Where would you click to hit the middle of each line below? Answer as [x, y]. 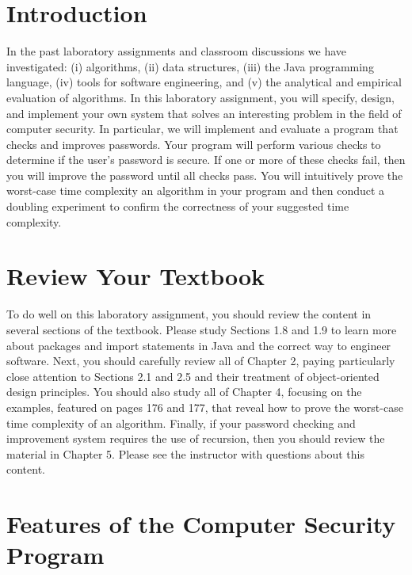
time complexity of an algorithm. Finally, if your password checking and [181, 423]
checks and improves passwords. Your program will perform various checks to [194, 144]
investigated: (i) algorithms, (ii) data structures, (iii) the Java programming [190, 66]
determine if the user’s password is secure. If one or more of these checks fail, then [206, 160]
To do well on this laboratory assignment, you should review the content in [189, 314]
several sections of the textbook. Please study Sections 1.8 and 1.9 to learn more [202, 329]
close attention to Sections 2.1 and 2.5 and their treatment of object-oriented [193, 376]
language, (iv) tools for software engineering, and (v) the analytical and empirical [204, 82]
